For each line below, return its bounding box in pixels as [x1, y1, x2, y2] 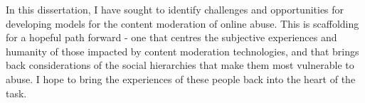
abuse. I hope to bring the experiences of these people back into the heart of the [6, 71, 356, 86]
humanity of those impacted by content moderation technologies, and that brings [6, 43, 359, 58]
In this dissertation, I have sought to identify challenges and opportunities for [6, 2, 344, 16]
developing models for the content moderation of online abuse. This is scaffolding [6, 16, 359, 31]
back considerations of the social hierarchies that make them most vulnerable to [6, 58, 354, 72]
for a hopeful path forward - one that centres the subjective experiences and [6, 30, 337, 45]
